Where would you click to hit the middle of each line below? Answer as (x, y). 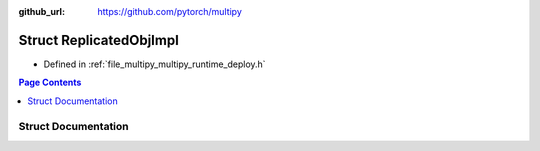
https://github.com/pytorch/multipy (169, 11)
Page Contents (50, 82)
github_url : (41, 11)
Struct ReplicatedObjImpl (98, 40)
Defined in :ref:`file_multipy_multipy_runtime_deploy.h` (154, 64)
